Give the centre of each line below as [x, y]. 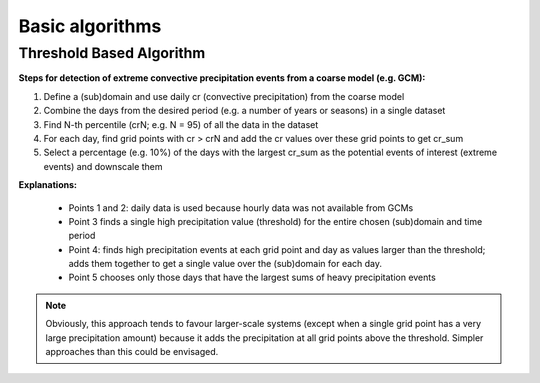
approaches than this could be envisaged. [132, 352]
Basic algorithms [90, 26]
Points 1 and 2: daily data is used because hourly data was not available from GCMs [241, 207]
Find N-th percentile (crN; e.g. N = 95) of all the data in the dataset [181, 124]
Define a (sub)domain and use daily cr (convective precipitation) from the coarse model [224, 96]
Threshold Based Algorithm [112, 53]
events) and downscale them [103, 166]
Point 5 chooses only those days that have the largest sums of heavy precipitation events [252, 277]
